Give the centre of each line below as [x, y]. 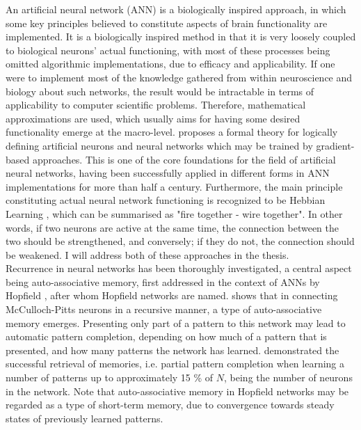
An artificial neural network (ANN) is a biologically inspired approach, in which [176, 9]
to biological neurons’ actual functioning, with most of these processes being [168, 50]
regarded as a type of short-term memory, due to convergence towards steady [170, 405]
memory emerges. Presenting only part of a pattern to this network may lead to [176, 322]
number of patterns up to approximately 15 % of [110, 377]
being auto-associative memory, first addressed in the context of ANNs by [163, 281]
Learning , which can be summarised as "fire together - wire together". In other [174, 213]
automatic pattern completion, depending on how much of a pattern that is [166, 336]
